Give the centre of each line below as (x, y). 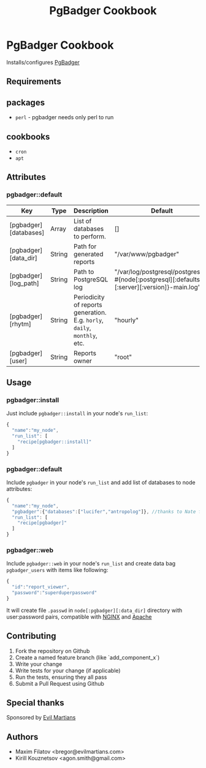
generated (88, 254)
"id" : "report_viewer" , (41, 587)
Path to (84, 272)
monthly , (86, 335)
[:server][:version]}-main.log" (158, 287)
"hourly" (127, 320)
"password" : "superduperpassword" (55, 593)
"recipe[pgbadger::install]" (55, 442)
